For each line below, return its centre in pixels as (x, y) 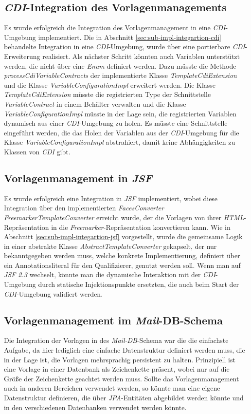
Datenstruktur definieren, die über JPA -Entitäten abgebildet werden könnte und (124, 398)
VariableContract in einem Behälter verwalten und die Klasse (95, 103)
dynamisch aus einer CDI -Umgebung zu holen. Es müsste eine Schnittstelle (116, 123)
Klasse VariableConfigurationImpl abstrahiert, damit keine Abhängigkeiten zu (120, 142)
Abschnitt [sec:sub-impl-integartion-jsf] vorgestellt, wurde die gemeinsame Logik (123, 236)
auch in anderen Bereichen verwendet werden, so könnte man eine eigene (112, 388)
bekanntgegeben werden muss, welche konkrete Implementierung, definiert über (122, 255)
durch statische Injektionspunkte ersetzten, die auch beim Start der (139, 284)
